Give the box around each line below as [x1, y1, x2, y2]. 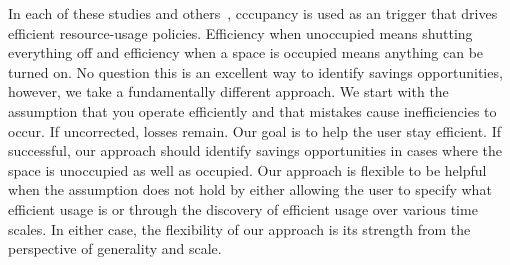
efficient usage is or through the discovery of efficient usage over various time [8, 198, 478, 219]
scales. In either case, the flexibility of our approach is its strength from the [8, 218, 471, 239]
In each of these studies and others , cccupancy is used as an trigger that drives [8, 3, 498, 23]
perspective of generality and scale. [8, 238, 222, 259]
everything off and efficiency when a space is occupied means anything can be [8, 42, 484, 63]
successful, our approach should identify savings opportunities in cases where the [8, 140, 502, 161]
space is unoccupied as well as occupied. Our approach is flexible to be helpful [8, 159, 487, 180]
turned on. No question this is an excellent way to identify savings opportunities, [8, 61, 503, 82]
